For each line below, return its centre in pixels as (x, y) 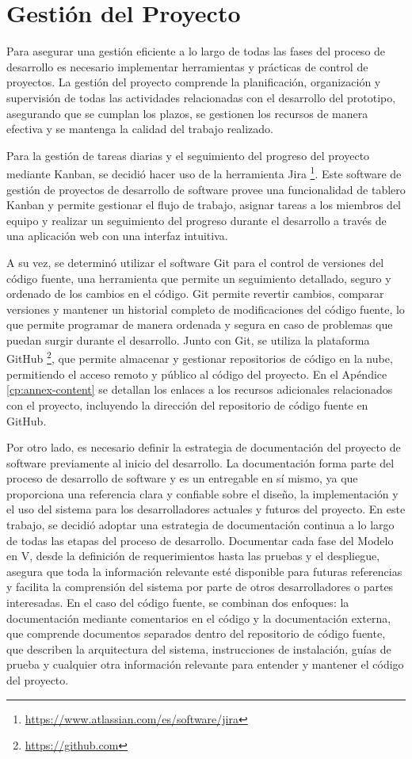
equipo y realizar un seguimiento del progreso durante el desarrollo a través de (196, 220)
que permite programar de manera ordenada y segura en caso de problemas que (200, 324)
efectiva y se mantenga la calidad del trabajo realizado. (140, 129)
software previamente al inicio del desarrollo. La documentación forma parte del (200, 462)
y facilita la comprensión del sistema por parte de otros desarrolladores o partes (200, 587)
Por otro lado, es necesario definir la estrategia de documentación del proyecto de (204, 447)
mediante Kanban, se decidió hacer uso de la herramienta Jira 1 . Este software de (204, 172)
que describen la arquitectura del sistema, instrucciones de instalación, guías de (199, 648)
